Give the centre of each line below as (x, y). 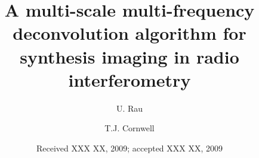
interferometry (129, 79)
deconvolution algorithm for (129, 33)
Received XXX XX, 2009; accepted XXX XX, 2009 (129, 148)
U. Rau (129, 108)
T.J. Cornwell (129, 128)
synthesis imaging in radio (129, 56)
